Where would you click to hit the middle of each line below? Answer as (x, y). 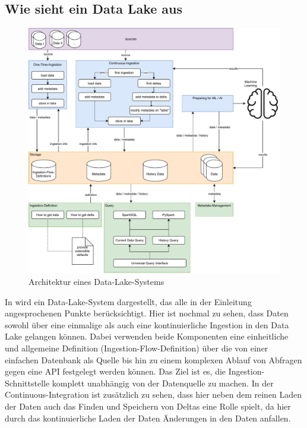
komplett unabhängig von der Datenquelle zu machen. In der (163, 383)
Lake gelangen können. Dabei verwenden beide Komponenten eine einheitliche (147, 336)
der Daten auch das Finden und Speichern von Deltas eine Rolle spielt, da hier (148, 406)
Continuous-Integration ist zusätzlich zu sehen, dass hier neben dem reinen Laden (153, 394)
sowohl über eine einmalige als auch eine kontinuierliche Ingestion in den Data (147, 324)
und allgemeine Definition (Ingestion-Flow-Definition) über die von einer (137, 348)
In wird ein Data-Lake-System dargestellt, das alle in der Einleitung (128, 301)
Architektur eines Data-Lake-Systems (96, 282)
